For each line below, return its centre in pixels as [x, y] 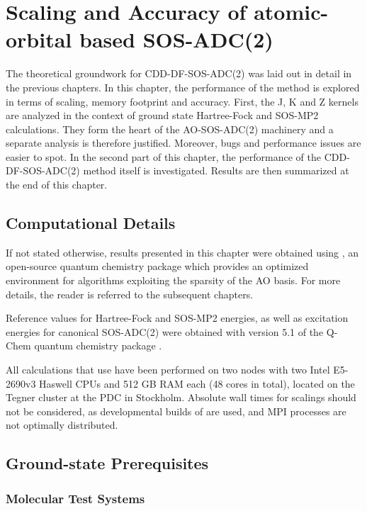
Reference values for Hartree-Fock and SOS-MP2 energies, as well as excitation [177, 318]
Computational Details [91, 223]
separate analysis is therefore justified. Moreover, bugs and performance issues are [183, 143]
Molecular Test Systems [75, 498]
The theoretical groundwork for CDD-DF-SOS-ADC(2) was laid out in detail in [179, 73]
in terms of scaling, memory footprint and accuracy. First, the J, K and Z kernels [182, 101]
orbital [39, 39]
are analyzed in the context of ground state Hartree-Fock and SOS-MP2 [162, 115]
